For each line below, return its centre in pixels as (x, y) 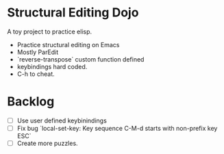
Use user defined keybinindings (62, 120)
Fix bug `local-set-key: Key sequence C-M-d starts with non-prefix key (117, 128)
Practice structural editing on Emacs (68, 44)
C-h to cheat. (36, 74)
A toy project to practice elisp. (50, 31)
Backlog (31, 102)
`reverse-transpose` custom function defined (80, 59)
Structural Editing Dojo (73, 13)
